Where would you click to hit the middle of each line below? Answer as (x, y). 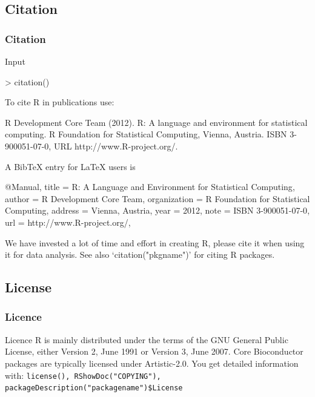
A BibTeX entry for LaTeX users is (70, 166)
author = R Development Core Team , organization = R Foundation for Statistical (157, 198)
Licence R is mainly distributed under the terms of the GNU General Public (147, 339)
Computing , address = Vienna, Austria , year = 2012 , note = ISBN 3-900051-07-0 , (157, 210)
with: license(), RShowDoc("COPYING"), (83, 375)
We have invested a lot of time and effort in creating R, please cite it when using (155, 242)
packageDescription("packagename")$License (94, 388)
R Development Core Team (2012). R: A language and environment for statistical (156, 122)
